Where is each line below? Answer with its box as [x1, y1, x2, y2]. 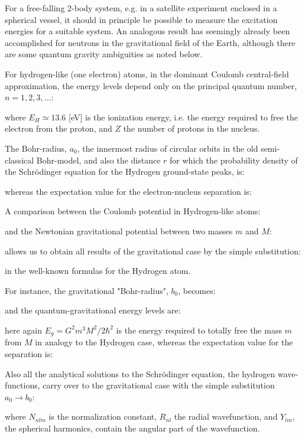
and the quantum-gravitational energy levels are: [5, 304, 181, 316]
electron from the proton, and [5, 122, 112, 135]
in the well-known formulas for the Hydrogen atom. [5, 264, 191, 277]
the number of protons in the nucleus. [123, 122, 260, 135]
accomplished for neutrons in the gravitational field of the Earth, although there [5, 36, 296, 48]
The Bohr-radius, [5, 142, 67, 154]
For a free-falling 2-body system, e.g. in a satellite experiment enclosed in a [5, 2, 277, 14]
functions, [5, 379, 40, 391]
